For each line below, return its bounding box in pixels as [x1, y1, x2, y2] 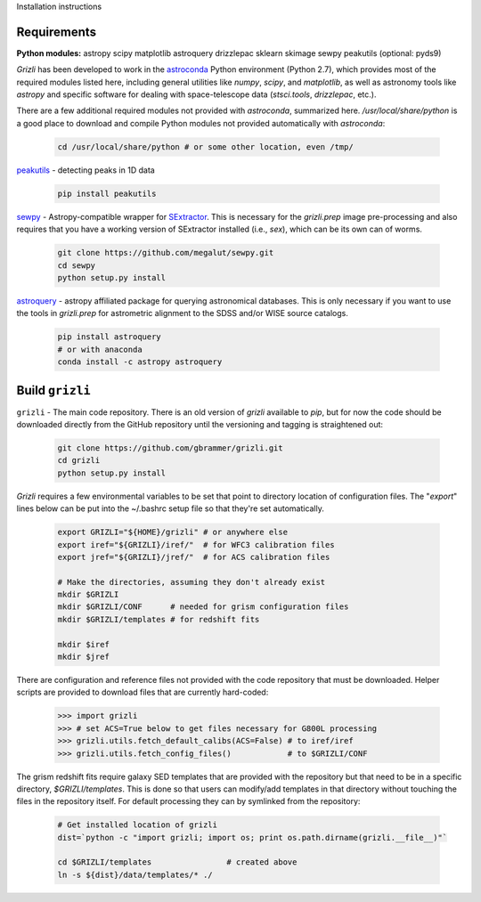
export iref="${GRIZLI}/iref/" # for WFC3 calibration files [57, 540, 335, 549]
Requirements [16, 24, 97, 39]
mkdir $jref [57, 652, 110, 662]
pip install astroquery [57, 332, 162, 342]
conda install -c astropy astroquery [57, 357, 223, 367]
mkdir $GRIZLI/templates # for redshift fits [57, 614, 260, 624]
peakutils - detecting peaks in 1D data [16, 165, 155, 175]
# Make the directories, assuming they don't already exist [57, 577, 326, 587]
